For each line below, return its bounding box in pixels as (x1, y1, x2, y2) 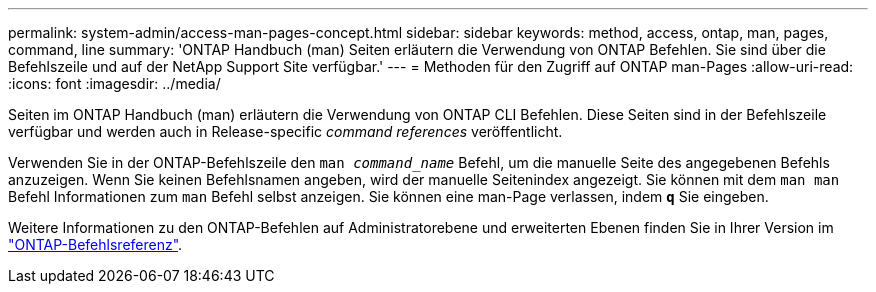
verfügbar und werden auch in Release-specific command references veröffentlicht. (8, 123, 563, 140)
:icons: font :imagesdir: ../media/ (8, 75, 221, 92)
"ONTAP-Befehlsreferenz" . (8, 236, 183, 253)
